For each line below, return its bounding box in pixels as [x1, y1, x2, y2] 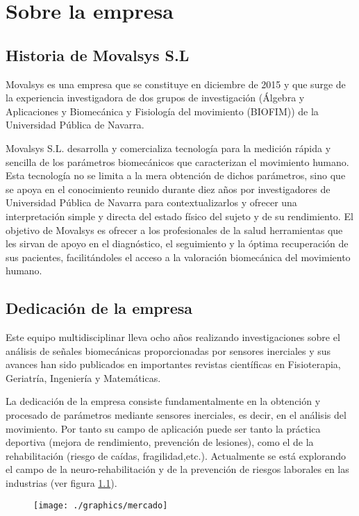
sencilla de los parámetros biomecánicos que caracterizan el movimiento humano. [6, 154, 349, 169]
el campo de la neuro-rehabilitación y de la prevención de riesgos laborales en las [6, 462, 349, 476]
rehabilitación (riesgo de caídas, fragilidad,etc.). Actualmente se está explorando [6, 448, 347, 463]
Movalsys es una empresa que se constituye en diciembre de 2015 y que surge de [6, 76, 346, 91]
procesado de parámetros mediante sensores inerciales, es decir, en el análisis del [6, 408, 347, 422]
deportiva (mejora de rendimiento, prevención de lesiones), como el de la [6, 435, 314, 449]
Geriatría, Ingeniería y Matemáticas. [6, 370, 161, 385]
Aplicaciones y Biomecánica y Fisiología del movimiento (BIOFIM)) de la [6, 103, 319, 118]
